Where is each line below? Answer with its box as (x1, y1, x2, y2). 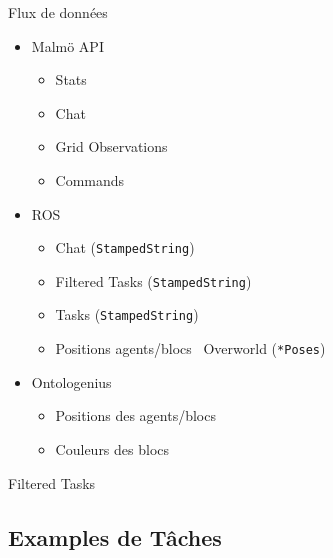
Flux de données (8, 2, 108, 22)
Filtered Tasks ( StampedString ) (55, 270, 252, 291)
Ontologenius (31, 371, 112, 392)
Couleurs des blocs (55, 438, 170, 459)
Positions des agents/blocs (55, 405, 216, 426)
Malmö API (31, 35, 104, 56)
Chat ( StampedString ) (55, 237, 195, 258)
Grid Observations (55, 136, 168, 157)
